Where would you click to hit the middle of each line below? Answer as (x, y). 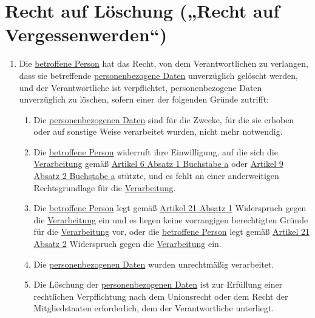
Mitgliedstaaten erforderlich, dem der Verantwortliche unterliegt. (154, 308)
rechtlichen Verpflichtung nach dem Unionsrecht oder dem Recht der (161, 296)
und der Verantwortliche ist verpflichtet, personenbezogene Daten (141, 87)
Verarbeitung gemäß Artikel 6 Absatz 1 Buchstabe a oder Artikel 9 (158, 164)
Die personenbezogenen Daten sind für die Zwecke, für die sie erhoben (164, 119)
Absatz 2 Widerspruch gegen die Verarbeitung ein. (127, 244)
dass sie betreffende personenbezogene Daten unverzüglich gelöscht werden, (158, 75)
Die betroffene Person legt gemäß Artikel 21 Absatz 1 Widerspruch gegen (170, 208)
